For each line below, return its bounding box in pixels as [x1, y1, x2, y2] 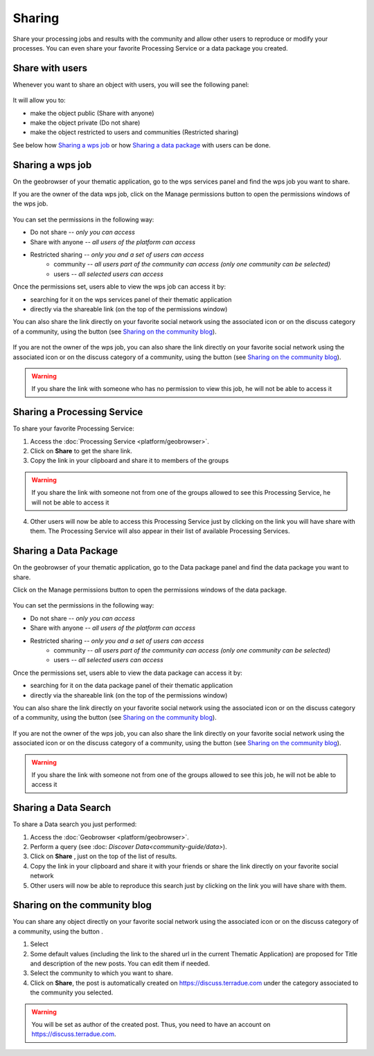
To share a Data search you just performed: [12, 820, 137, 828]
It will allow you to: [12, 96, 66, 104]
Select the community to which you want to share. [30, 969, 173, 977]
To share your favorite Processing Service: [12, 424, 134, 433]
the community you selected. [30, 988, 114, 996]
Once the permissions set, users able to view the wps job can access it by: [12, 282, 226, 291]
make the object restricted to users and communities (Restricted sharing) [30, 128, 239, 136]
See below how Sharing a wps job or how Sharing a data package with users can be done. [12, 140, 271, 149]
